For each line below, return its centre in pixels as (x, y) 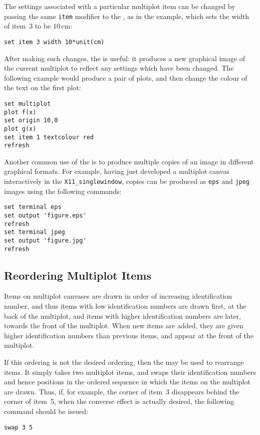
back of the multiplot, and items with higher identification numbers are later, (123, 315)
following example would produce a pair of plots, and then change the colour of (126, 77)
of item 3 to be (28, 26)
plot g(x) (20, 129)
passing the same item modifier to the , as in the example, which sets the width (127, 16)
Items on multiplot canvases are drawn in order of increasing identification (118, 296)
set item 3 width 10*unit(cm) (54, 42)
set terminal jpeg (35, 232)
